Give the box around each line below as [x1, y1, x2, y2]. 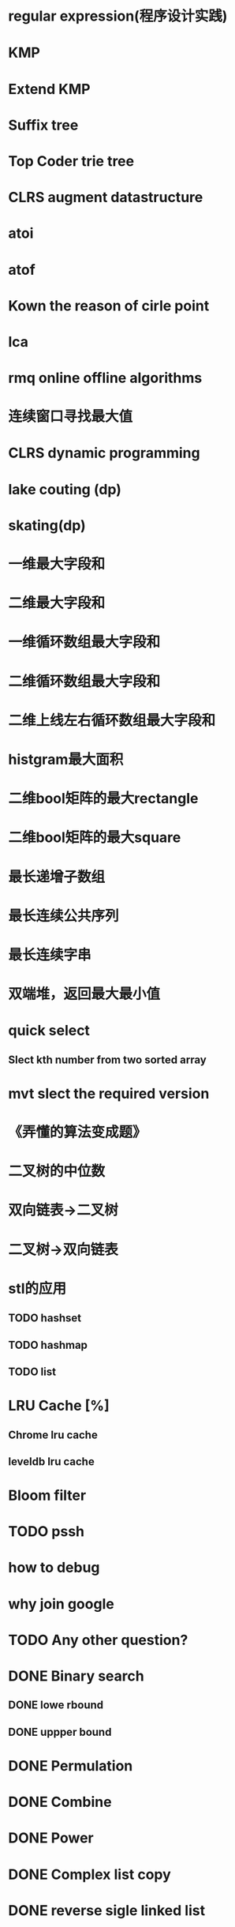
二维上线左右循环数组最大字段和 [8, 712, 216, 729]
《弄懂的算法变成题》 [8, 1123, 147, 1141]
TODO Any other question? [8, 1631, 188, 1649]
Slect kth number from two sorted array [8, 1053, 207, 1066]
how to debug [8, 1559, 100, 1576]
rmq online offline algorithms [8, 369, 203, 387]
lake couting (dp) [8, 480, 122, 498]
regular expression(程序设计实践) [8, 7, 228, 25]
